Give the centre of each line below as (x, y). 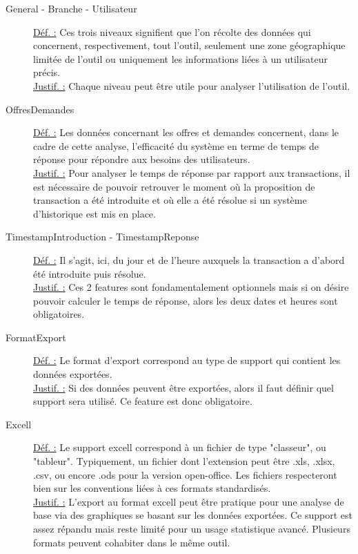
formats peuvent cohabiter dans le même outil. (132, 542)
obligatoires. (59, 314)
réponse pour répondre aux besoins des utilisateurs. (142, 159)
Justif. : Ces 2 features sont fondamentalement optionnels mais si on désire (191, 287)
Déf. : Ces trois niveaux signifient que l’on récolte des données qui (172, 31)
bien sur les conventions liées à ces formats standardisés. (152, 488)
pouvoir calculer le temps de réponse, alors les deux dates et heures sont (186, 300)
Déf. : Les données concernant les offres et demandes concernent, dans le (186, 132)
